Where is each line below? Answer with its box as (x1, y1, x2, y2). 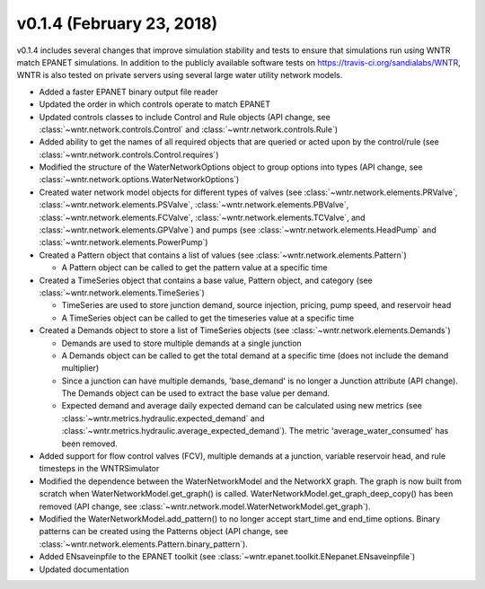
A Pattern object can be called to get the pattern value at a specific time (61, 262, 328, 273)
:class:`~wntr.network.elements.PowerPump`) (39, 237, 208, 248)
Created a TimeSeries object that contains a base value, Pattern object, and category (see (39, 275, 373, 286)
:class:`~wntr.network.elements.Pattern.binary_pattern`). (39, 539, 249, 549)
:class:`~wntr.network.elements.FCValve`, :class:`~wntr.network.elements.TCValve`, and (39, 212, 366, 223)
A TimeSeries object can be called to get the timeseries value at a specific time (61, 312, 355, 323)
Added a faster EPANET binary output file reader (39, 86, 219, 97)
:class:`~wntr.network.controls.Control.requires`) (39, 149, 219, 160)
